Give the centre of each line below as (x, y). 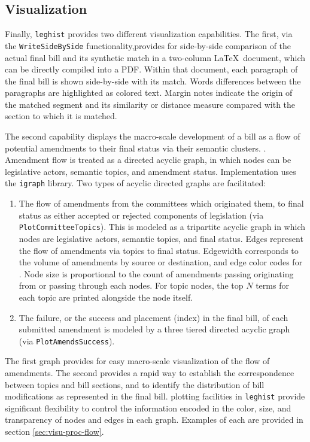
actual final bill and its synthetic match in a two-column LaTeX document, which (155, 57)
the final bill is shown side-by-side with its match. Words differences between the (153, 81)
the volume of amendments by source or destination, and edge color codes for (161, 262)
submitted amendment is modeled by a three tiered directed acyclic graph (154, 329)
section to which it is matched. (61, 116)
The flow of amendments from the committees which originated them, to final (161, 203)
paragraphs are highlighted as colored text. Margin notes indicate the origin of (149, 93)
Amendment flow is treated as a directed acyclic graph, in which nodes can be (148, 160)
